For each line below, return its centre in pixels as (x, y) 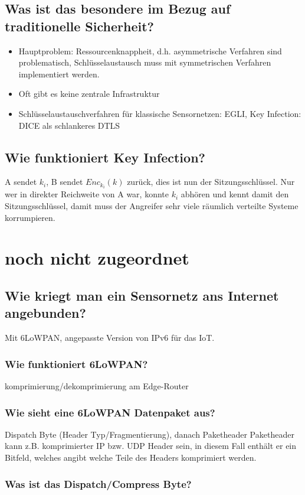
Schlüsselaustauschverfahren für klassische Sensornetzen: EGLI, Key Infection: (160, 113)
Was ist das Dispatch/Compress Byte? (98, 483)
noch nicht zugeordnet (97, 258)
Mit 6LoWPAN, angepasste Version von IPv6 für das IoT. (110, 338)
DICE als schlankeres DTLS (69, 125)
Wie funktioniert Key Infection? (105, 157)
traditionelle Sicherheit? (79, 26)
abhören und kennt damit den (235, 194)
